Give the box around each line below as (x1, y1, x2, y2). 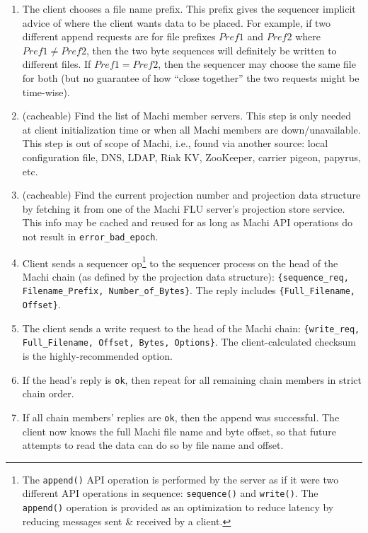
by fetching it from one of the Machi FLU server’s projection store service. (22, 201, 345, 216)
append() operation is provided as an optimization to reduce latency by (22, 500, 334, 515)
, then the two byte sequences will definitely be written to (86, 42, 337, 57)
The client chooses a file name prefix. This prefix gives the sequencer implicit (22, 1, 356, 16)
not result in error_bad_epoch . (22, 228, 159, 243)
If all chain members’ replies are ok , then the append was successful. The (22, 409, 340, 424)
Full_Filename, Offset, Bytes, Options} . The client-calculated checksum (22, 334, 356, 349)
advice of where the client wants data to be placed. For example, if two (22, 15, 330, 30)
